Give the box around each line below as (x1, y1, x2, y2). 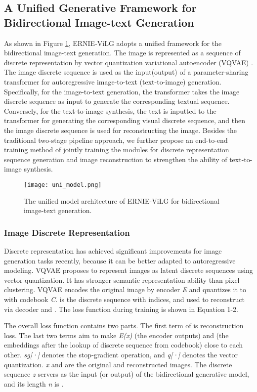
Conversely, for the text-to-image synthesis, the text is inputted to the (4, 105, 216, 116)
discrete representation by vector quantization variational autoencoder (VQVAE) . (4, 57, 253, 67)
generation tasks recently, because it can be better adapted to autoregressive (4, 255, 236, 265)
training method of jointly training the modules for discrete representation (4, 144, 229, 155)
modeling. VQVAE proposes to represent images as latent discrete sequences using (4, 265, 253, 275)
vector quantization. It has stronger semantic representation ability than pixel (4, 274, 240, 285)
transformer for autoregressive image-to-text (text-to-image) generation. (4, 76, 221, 87)
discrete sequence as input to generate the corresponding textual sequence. (4, 96, 230, 106)
